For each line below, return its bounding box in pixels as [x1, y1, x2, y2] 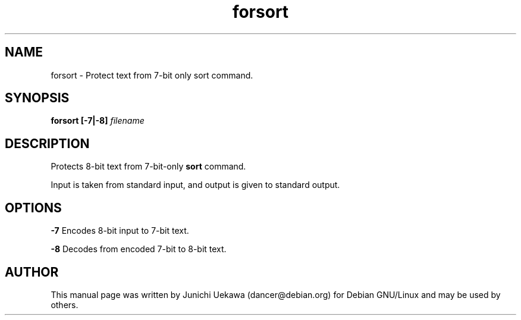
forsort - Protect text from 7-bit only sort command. [51, 70, 253, 80]
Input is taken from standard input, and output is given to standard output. [51, 180, 340, 190]
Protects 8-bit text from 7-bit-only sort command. [51, 161, 246, 172]
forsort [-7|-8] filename [51, 115, 145, 126]
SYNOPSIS [5, 90, 70, 106]
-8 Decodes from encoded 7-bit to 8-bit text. [51, 244, 227, 255]
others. [51, 299, 79, 310]
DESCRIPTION [5, 136, 90, 151]
